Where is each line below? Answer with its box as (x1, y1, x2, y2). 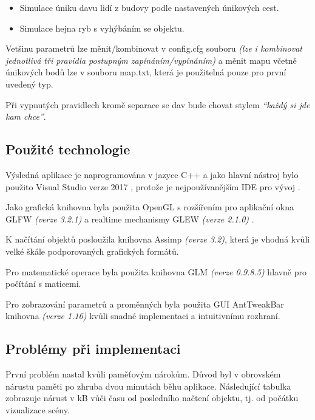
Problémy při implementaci (5, 339, 181, 358)
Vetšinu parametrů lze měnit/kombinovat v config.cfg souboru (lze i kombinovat (5, 42, 302, 55)
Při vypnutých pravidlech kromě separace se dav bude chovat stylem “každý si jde (5, 98, 310, 111)
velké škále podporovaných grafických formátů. (5, 244, 179, 257)
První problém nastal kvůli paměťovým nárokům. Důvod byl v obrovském (5, 368, 281, 380)
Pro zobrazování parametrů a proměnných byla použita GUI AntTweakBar (5, 297, 284, 310)
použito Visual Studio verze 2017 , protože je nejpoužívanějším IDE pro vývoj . (5, 180, 300, 193)
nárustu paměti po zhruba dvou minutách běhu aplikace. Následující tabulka (5, 379, 291, 392)
